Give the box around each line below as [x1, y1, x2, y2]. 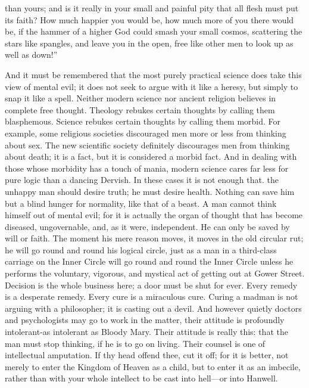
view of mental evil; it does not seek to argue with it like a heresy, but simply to [5, 80, 298, 92]
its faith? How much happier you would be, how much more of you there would [5, 13, 294, 26]
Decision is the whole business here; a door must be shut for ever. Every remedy [5, 278, 298, 291]
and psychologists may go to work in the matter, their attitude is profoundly [5, 313, 285, 326]
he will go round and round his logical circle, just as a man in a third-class [5, 243, 277, 256]
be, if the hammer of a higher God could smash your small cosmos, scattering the [5, 25, 302, 38]
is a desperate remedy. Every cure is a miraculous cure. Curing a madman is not [5, 290, 298, 303]
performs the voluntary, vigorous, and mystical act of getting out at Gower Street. [5, 267, 305, 280]
